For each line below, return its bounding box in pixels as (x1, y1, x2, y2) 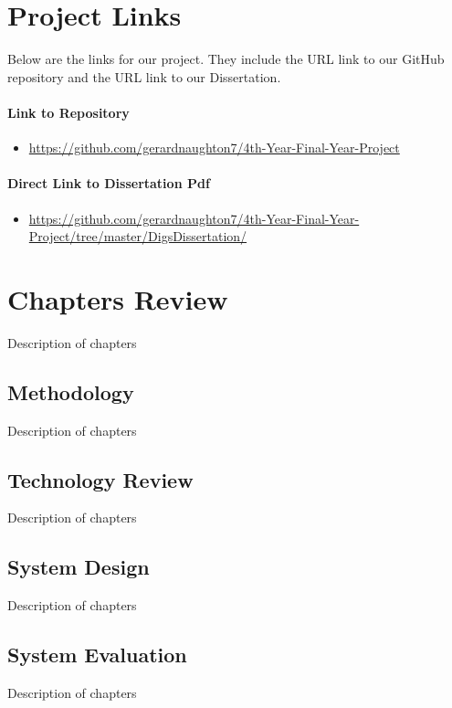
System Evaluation (7, 640, 187, 669)
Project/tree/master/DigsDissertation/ (28, 227, 247, 246)
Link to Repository (7, 102, 130, 122)
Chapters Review (7, 280, 228, 317)
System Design (7, 553, 150, 581)
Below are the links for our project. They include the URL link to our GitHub (7, 49, 445, 69)
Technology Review (7, 465, 194, 493)
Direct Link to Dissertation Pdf (7, 174, 210, 193)
